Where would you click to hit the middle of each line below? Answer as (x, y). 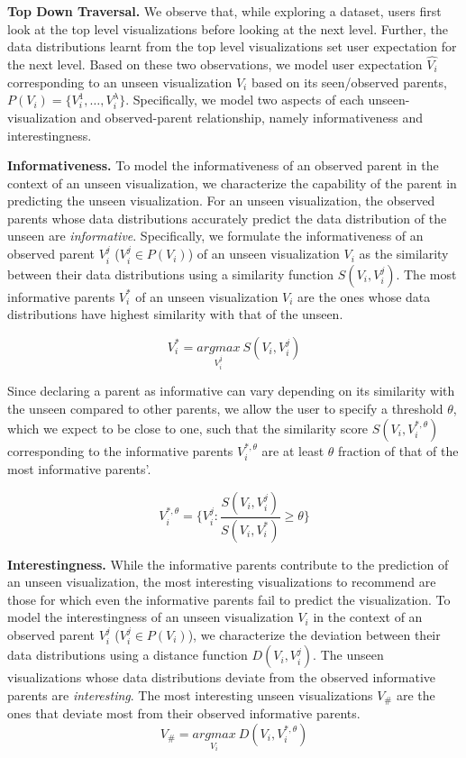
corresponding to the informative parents (120, 450)
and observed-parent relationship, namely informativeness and (252, 117)
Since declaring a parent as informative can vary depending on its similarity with (231, 391)
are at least (293, 450)
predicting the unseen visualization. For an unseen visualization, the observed (221, 201)
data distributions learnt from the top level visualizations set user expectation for (232, 46)
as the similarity (404, 254)
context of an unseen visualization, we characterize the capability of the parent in (232, 183)
